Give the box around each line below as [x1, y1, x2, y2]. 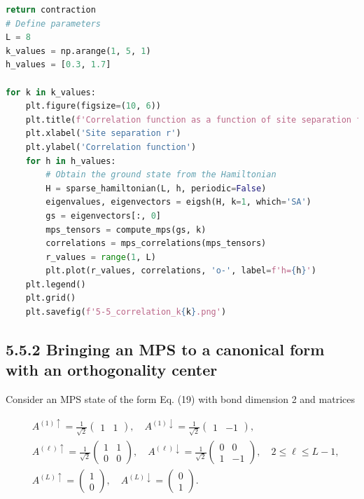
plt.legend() [25, 279, 86, 289]
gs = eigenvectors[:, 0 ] [45, 210, 161, 221]
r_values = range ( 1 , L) [45, 252, 156, 262]
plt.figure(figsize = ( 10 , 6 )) [25, 101, 161, 111]
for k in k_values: [6, 87, 96, 97]
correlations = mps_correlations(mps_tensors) [45, 238, 267, 249]
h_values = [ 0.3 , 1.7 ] [6, 60, 111, 70]
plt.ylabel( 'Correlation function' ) [25, 142, 197, 152]
